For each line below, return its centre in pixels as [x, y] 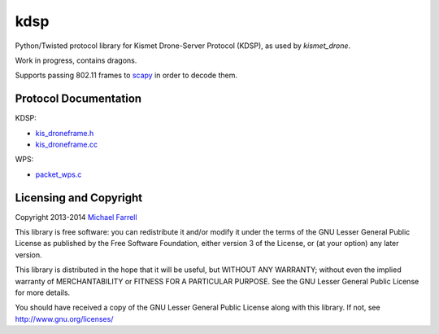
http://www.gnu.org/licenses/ [64, 319]
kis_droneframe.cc [67, 145]
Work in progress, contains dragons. [76, 60]
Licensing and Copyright [79, 198]
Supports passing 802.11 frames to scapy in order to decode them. [126, 75]
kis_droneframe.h [65, 133]
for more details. [43, 292]
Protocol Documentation [78, 99]
